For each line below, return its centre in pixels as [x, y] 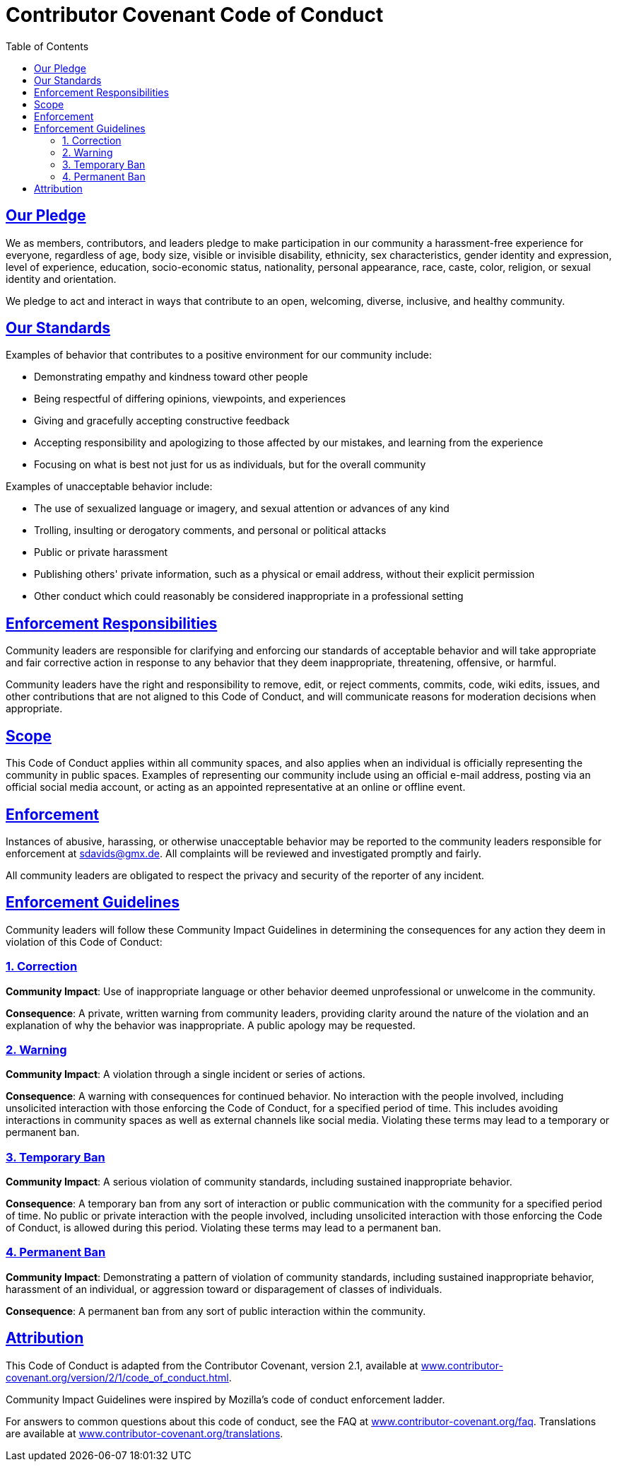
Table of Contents [47, 46]
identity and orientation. [61, 279]
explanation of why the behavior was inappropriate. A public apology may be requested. [211, 1025]
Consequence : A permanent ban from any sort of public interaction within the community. [216, 1311]
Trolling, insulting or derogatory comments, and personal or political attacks [210, 530]
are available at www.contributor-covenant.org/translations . [145, 1433]
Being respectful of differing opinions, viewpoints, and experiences [190, 399]
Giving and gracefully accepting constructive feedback [162, 421]
